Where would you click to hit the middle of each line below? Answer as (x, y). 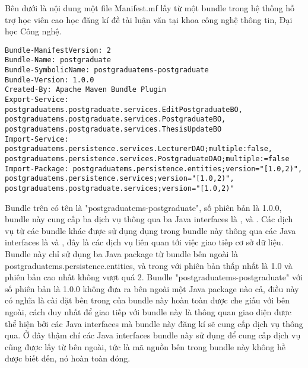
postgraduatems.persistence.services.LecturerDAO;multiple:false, (139, 149)
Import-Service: (37, 139)
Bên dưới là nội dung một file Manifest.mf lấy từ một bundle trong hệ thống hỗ (150, 8)
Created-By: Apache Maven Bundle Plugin (86, 90)
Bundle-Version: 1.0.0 (50, 80)
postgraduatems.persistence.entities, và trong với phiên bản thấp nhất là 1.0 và (149, 265)
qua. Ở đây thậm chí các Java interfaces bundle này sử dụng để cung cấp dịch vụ (153, 335)
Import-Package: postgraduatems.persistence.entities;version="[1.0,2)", (154, 169)
